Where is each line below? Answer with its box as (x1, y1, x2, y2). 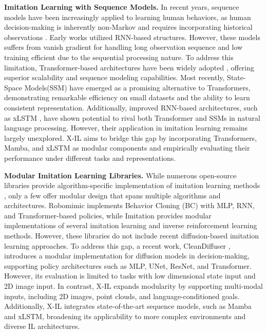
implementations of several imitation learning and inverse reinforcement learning (4, 220, 257, 231)
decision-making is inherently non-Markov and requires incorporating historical (4, 22, 253, 32)
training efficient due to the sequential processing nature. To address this (4, 51, 234, 62)
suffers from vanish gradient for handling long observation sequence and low (4, 42, 243, 52)
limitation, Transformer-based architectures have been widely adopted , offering (4, 62, 254, 72)
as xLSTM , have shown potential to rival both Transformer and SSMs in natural (4, 112, 260, 123)
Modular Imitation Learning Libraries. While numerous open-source (4, 170, 237, 180)
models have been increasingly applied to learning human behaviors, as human (4, 11, 251, 22)
